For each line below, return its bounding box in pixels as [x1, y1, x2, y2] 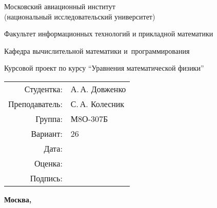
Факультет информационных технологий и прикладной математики [4, 28, 213, 39]
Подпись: [30, 172, 63, 184]
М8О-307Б [70, 112, 108, 124]
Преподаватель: [8, 97, 63, 110]
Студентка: [24, 82, 63, 95]
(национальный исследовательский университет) [4, 11, 155, 22]
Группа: [35, 112, 63, 124]
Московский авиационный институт [4, 1, 115, 11]
